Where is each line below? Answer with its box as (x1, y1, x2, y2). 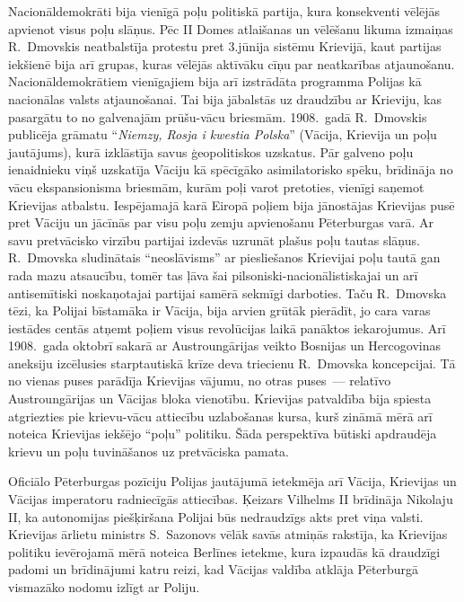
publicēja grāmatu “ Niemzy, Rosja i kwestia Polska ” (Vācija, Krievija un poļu (8, 125, 437, 144)
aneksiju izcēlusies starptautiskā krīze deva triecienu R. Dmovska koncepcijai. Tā (8, 353, 456, 372)
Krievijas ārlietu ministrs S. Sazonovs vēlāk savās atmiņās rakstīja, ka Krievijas (8, 525, 448, 544)
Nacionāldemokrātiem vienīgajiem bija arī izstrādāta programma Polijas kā (8, 72, 422, 91)
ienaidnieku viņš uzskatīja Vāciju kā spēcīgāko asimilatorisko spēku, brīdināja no (8, 160, 453, 179)
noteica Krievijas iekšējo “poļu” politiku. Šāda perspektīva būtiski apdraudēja (8, 424, 437, 443)
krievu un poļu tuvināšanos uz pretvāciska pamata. (8, 441, 290, 460)
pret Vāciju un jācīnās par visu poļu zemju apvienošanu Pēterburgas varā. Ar (8, 213, 434, 232)
